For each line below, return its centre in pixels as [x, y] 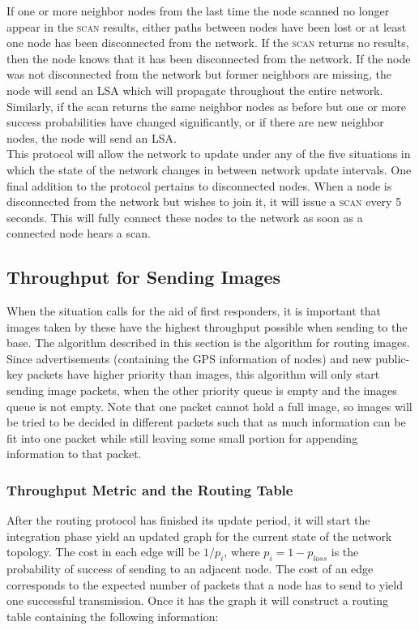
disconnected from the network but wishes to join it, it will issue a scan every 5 [204, 201]
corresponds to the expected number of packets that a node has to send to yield [205, 584]
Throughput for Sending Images [144, 277]
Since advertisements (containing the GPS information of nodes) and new [189, 358]
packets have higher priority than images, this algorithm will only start [203, 374]
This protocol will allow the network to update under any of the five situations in [209, 154]
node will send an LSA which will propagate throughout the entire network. [195, 90]
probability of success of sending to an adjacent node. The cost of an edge [190, 569]
